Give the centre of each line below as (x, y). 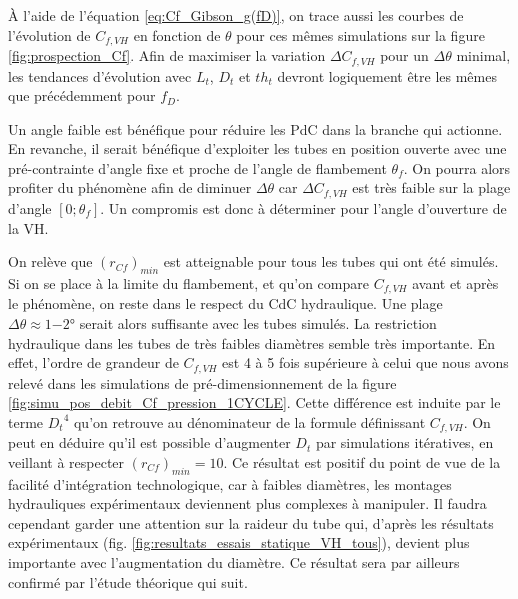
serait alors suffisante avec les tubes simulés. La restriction (258, 322)
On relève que (50, 261)
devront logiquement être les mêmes (387, 75)
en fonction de (177, 34)
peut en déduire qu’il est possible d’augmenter (149, 442)
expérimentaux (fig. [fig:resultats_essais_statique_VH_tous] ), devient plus (239, 542)
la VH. (28, 227)
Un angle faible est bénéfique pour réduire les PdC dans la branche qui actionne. (255, 128)
